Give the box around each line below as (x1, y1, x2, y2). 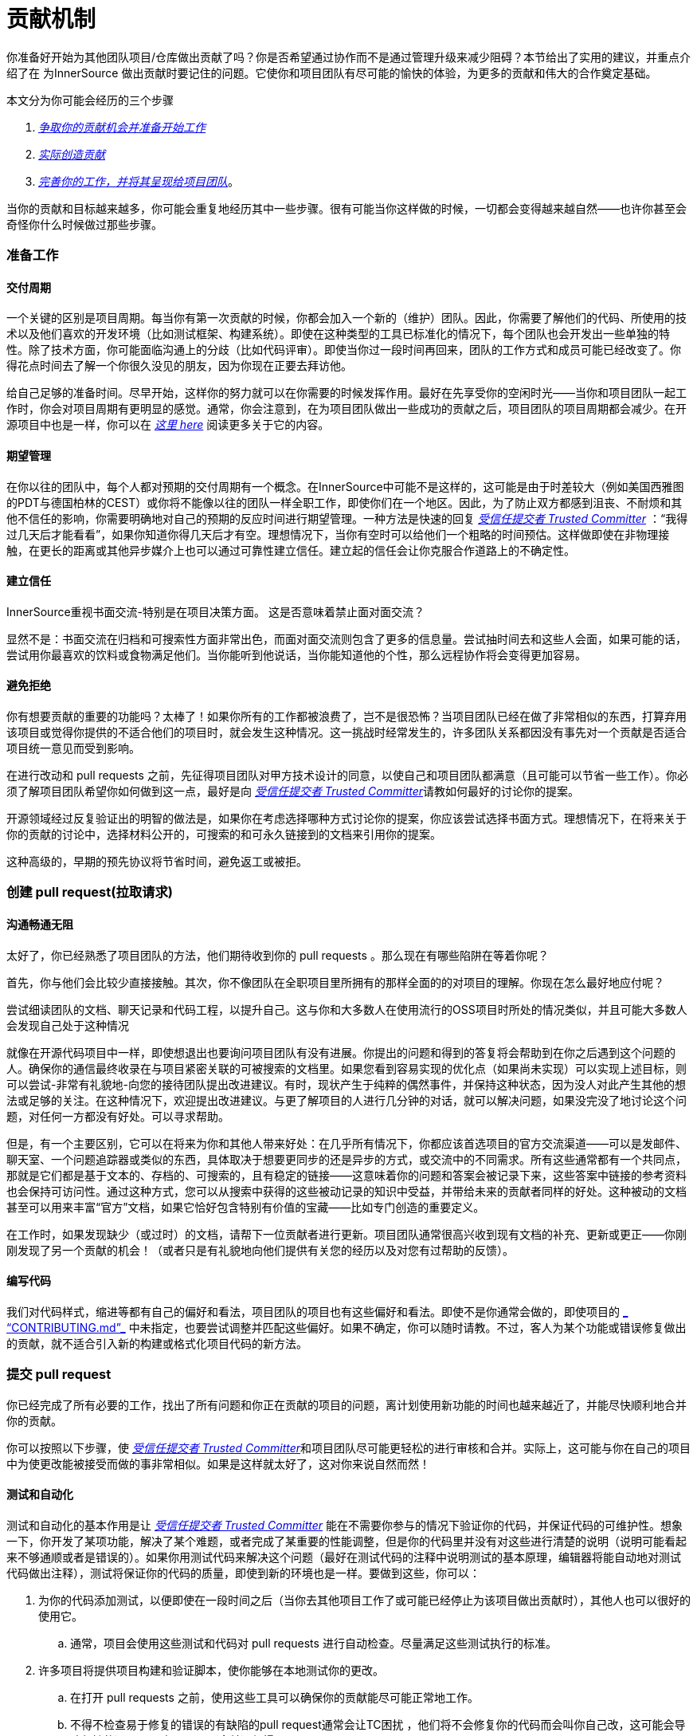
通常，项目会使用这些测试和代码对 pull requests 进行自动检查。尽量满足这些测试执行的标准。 (70, 1636, 557, 1650)
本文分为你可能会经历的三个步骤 (6, 92, 174, 107)
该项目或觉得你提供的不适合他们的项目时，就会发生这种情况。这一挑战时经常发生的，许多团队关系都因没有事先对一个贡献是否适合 (6, 725, 687, 739)
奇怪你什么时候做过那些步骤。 (6, 217, 163, 231)
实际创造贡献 (38, 147, 105, 161)
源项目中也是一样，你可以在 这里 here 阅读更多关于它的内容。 (6, 418, 330, 432)
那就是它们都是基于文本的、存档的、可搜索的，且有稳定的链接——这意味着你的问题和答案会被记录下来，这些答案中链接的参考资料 (6, 1168, 687, 1182)
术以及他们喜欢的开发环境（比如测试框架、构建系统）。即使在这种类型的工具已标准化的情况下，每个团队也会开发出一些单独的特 (6, 327, 670, 341)
